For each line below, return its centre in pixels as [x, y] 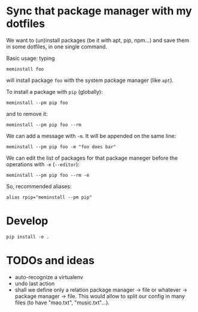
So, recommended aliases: [39, 186]
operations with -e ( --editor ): [43, 164]
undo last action [35, 283]
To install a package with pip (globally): [54, 91]
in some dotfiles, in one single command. [57, 47]
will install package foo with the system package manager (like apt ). [90, 80]
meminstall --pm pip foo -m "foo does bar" [61, 147]
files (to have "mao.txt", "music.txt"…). [62, 302]
